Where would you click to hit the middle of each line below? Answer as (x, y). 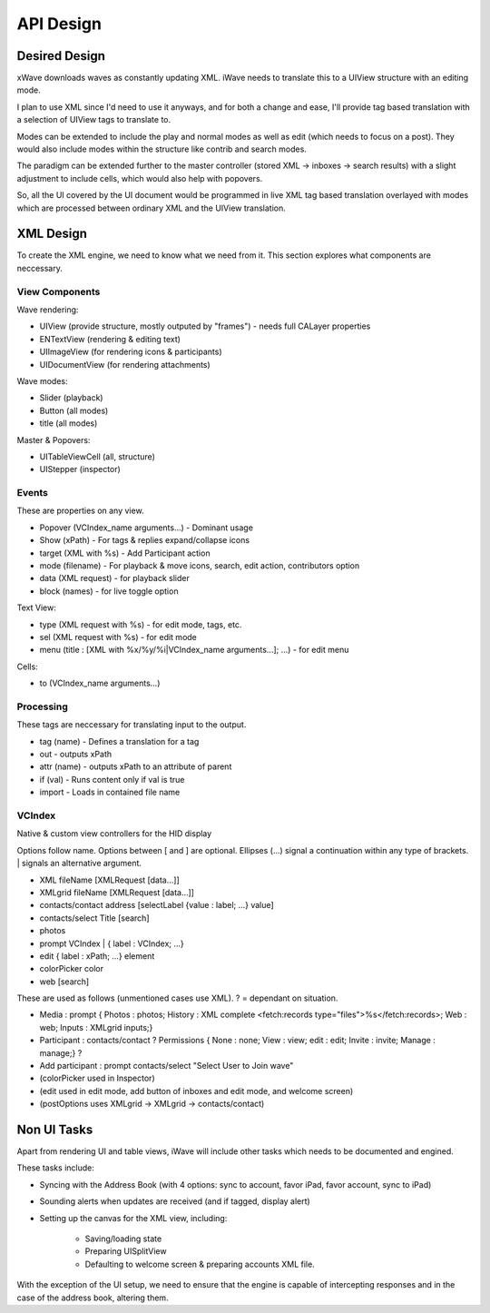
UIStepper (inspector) (80, 469)
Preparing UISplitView (126, 1251)
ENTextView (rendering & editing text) (110, 339)
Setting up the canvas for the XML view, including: (133, 1218)
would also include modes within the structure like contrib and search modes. (162, 149)
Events (33, 493)
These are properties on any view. (80, 511)
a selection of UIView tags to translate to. (94, 120)
